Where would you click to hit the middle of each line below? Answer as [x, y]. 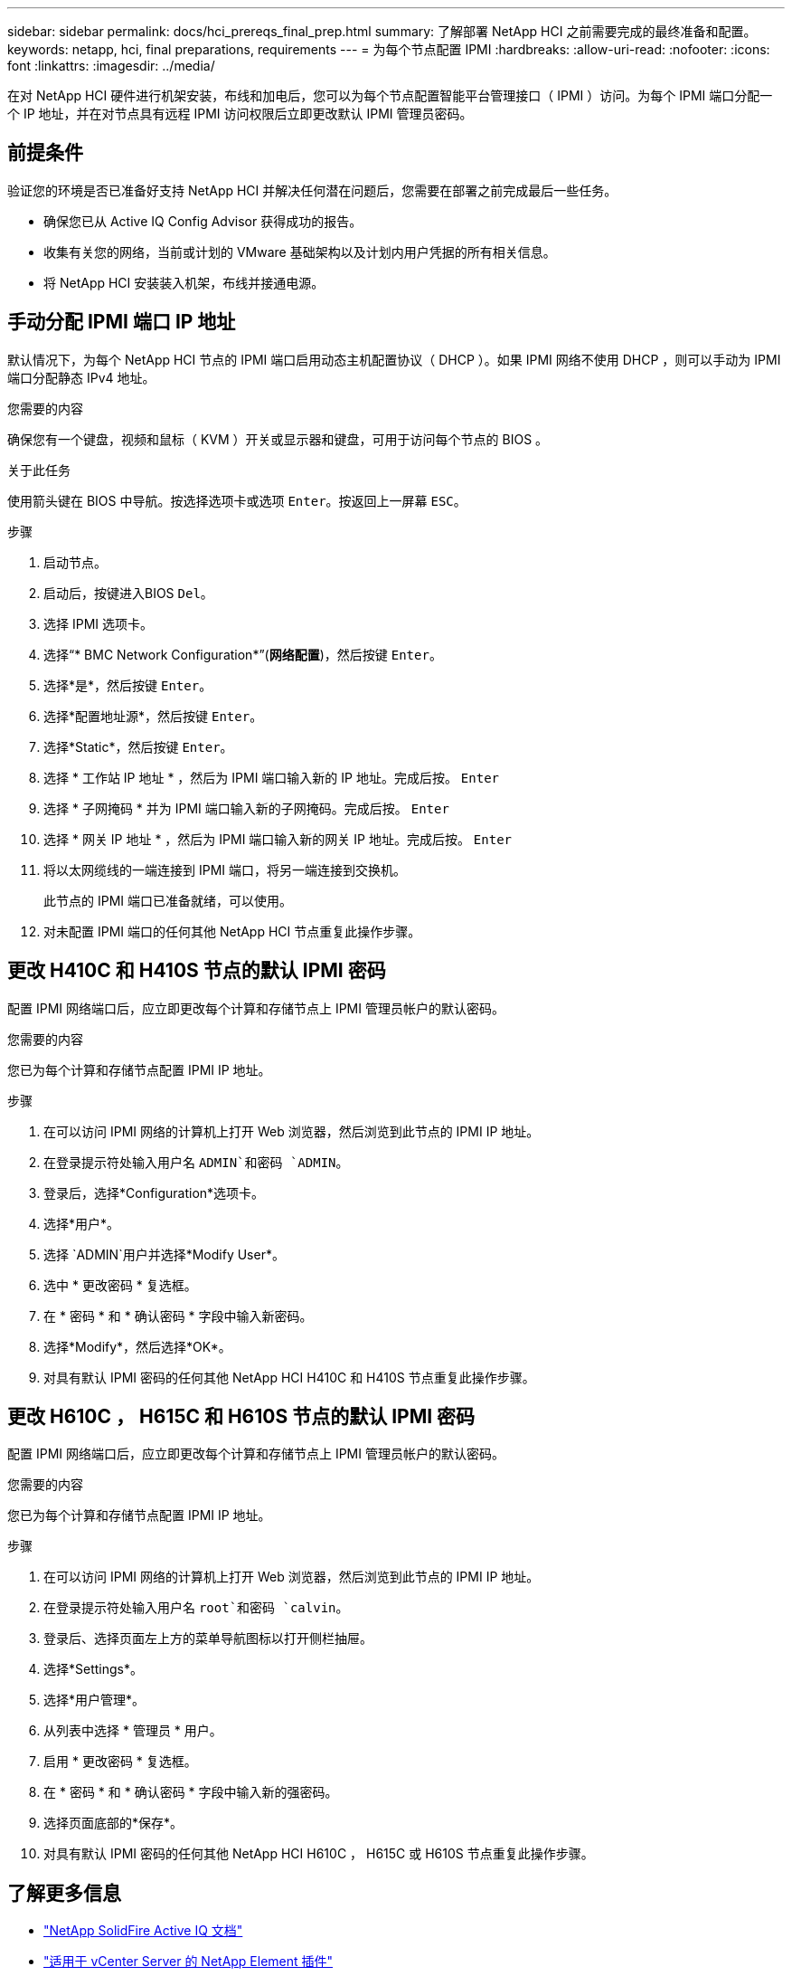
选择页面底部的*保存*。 [113, 1823]
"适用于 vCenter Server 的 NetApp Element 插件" [189, 1962]
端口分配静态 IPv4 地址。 [81, 377]
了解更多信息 [64, 1893]
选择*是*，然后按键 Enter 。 [128, 685]
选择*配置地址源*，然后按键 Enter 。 [153, 716]
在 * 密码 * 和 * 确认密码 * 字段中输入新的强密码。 [191, 1792]
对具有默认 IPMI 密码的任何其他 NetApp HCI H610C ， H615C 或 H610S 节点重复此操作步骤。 [319, 1854]
